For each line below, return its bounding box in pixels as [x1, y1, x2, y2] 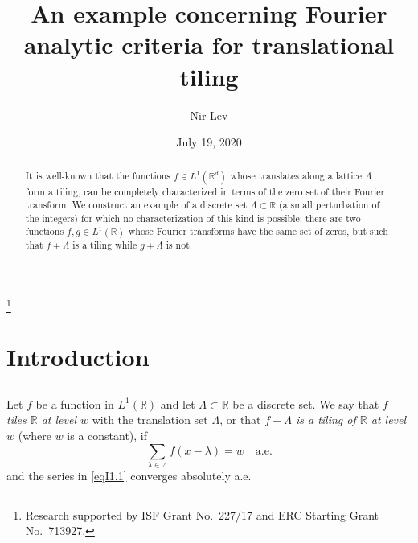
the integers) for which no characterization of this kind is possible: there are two [25, 211, 361, 224]
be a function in [35, 395, 114, 412]
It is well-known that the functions [25, 169, 170, 183]
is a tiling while [72, 238, 137, 252]
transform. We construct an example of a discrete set [25, 198, 248, 212]
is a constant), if [67, 427, 148, 444]
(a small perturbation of [279, 198, 380, 212]
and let [160, 395, 195, 412]
